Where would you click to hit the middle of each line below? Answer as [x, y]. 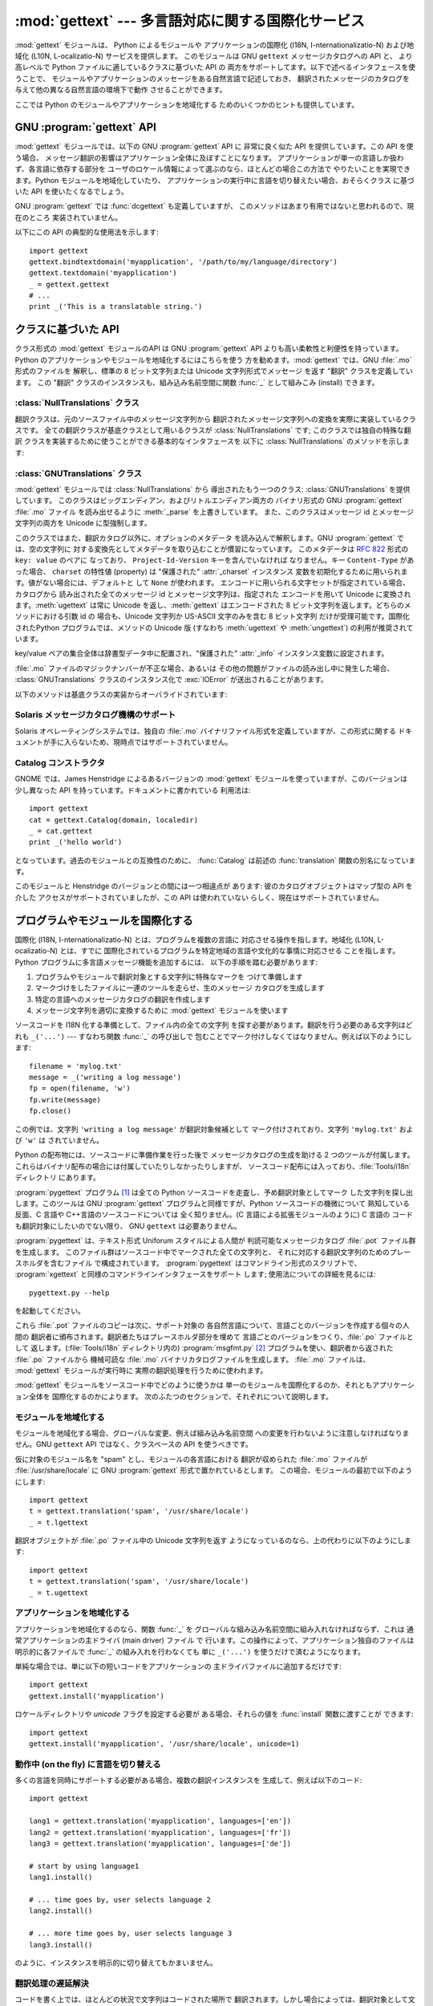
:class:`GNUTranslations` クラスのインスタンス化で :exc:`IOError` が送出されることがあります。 [171, 680]
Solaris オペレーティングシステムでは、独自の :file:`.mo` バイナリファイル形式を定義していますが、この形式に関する [206, 731]
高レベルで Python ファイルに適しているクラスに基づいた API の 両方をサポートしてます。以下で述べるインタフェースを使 [215, 67]
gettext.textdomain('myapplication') [103, 273]
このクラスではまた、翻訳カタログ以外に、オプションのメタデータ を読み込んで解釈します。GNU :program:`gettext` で [209, 538]
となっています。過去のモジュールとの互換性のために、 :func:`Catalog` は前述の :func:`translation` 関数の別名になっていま [215, 860]
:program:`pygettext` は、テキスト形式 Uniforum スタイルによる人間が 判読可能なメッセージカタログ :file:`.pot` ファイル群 [215, 1241]
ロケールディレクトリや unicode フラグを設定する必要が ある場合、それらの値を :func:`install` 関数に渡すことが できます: [214, 1714]
